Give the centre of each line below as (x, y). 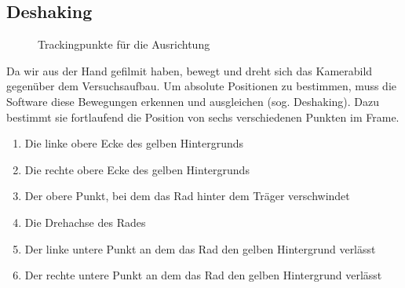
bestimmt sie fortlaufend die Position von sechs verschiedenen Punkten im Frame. (203, 117)
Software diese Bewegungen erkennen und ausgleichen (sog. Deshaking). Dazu (193, 101)
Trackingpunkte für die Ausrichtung (124, 44)
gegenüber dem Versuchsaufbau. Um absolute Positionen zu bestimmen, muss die (202, 86)
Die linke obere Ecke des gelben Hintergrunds (134, 143)
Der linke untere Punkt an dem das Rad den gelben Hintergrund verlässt (200, 248)
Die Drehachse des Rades (85, 222)
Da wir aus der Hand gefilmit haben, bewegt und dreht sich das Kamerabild (190, 70)
